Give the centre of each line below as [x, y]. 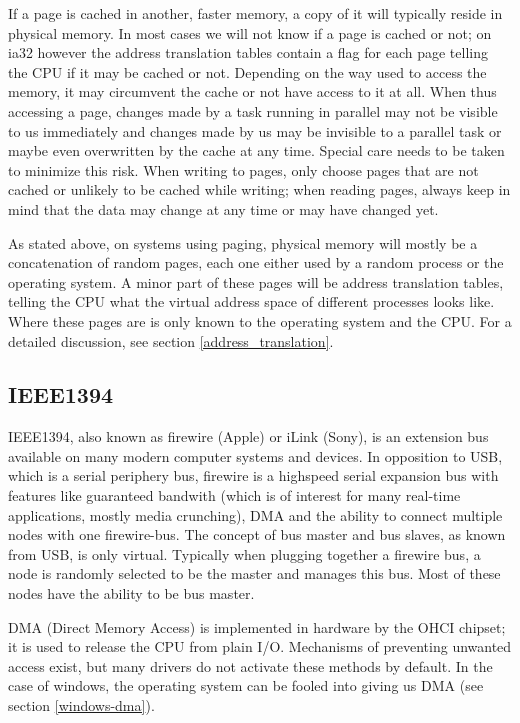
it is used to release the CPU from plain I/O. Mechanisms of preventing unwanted [260, 646]
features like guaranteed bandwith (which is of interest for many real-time [234, 495]
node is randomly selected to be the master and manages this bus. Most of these [254, 573]
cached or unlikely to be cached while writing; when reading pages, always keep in [259, 189]
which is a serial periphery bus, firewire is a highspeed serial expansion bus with [253, 475]
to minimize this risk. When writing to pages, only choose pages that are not [243, 169]
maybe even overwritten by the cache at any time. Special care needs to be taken [256, 150]
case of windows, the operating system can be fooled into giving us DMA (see [246, 685]
